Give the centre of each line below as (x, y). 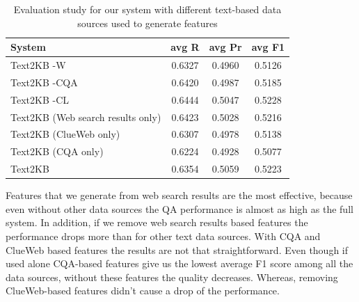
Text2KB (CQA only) (57, 151)
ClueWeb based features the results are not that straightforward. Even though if (177, 249)
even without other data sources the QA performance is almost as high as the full (179, 208)
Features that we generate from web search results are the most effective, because (179, 195)
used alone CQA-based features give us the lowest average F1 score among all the (179, 263)
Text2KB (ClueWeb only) (65, 134)
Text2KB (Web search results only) (86, 117)
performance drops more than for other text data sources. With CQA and (163, 236)
